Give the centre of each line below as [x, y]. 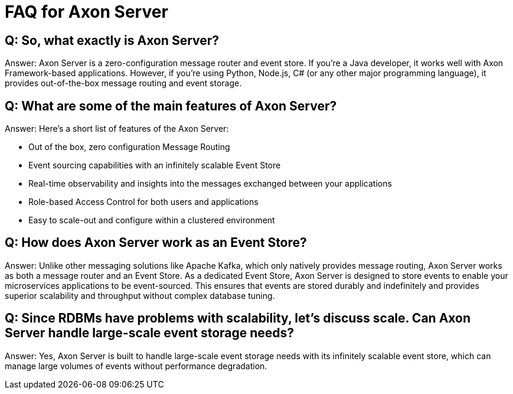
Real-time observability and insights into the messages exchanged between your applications [210, 184]
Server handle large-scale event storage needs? [150, 333]
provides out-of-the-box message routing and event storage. [123, 83]
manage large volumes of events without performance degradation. [136, 366]
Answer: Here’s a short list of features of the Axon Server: [117, 129]
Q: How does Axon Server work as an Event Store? [156, 243]
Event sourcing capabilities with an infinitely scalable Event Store [155, 165]
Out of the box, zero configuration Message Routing [129, 147]
